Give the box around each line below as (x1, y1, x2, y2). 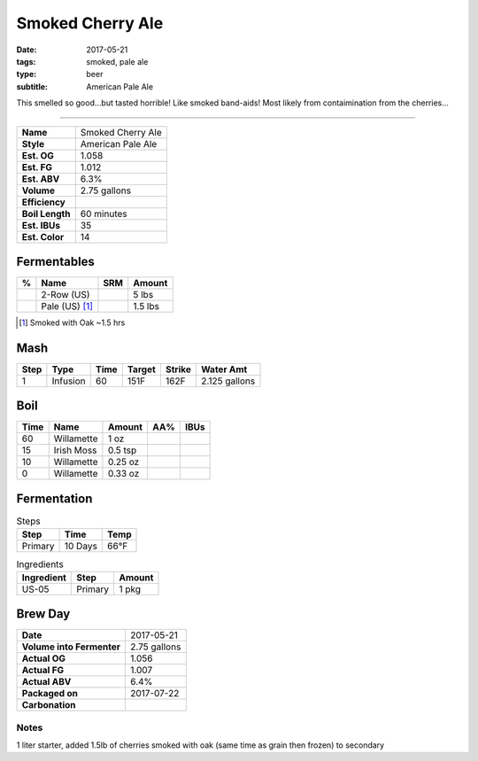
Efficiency (21, 196, 66, 208)
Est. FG (21, 160, 53, 173)
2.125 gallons (200, 375, 256, 387)
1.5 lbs (133, 300, 159, 313)
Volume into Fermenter (21, 641, 121, 653)
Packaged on (21, 687, 79, 700)
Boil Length (21, 207, 71, 220)
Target (127, 363, 157, 376)
